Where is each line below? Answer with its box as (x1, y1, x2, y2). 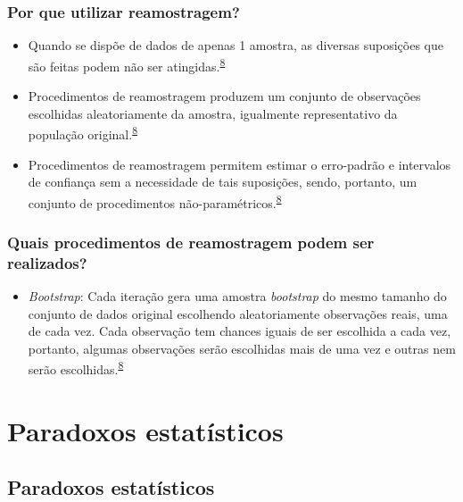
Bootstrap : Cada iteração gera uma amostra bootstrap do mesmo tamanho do (28, 287, 447, 305)
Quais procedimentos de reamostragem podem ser (7, 230, 375, 253)
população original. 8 (28, 122, 137, 143)
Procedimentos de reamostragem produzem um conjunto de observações (28, 87, 421, 105)
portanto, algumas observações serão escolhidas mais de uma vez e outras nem (28, 339, 456, 357)
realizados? (7, 251, 87, 273)
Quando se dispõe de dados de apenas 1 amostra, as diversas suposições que (28, 36, 444, 54)
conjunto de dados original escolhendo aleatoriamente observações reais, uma (28, 304, 448, 322)
